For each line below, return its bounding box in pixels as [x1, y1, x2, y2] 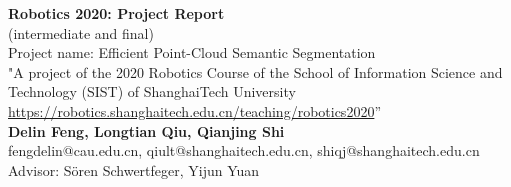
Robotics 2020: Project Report [8, 3, 225, 23]
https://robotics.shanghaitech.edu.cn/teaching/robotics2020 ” [8, 100, 381, 121]
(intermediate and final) [8, 22, 154, 43]
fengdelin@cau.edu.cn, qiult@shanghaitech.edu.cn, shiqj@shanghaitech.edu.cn [8, 140, 480, 161]
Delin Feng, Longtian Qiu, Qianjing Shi [8, 120, 285, 141]
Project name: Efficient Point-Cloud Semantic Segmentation [8, 42, 376, 63]
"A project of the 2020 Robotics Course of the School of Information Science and [8, 61, 503, 82]
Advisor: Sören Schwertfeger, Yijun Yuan [8, 159, 260, 180]
